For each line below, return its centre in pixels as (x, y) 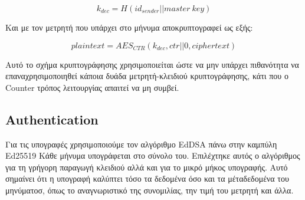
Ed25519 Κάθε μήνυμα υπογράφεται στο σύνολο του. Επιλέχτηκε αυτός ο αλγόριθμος (153, 155)
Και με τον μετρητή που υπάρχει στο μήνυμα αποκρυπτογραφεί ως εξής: (129, 27)
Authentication (52, 119)
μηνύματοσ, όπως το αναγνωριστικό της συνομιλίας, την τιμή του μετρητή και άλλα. (150, 190)
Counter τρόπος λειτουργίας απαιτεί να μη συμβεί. (92, 87)
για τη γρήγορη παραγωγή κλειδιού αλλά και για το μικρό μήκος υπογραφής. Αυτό (147, 167)
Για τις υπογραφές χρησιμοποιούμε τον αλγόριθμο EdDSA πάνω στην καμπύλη (141, 144)
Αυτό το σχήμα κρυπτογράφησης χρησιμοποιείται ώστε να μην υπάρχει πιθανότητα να (152, 64)
